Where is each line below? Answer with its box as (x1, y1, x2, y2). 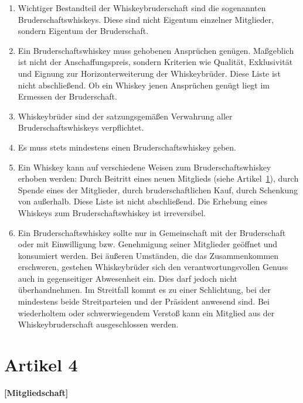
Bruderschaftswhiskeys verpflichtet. (18, 121, 144, 134)
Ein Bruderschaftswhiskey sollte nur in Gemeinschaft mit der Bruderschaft (18, 226, 286, 238)
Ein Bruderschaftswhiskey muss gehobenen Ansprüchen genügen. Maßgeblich (18, 44, 294, 56)
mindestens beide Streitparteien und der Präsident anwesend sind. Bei (18, 295, 270, 308)
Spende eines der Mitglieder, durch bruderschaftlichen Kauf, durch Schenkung (18, 183, 298, 196)
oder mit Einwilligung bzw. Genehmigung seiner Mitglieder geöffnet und (18, 238, 278, 250)
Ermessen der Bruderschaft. (18, 90, 117, 103)
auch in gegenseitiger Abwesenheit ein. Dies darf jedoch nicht (18, 272, 238, 284)
